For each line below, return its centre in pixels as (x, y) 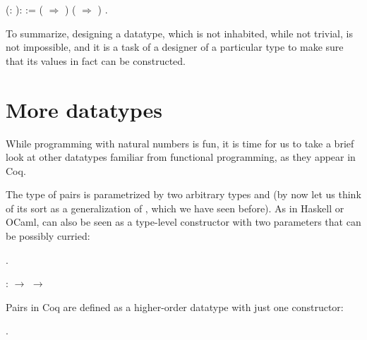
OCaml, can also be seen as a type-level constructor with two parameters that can (183, 222)
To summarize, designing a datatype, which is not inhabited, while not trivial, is (179, 33)
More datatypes (84, 109)
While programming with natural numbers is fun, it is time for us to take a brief (180, 143)
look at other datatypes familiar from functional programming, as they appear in (181, 157)
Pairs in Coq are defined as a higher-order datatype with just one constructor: (175, 306)
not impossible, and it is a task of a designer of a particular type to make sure (175, 47)
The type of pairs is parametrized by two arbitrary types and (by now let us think (183, 194)
